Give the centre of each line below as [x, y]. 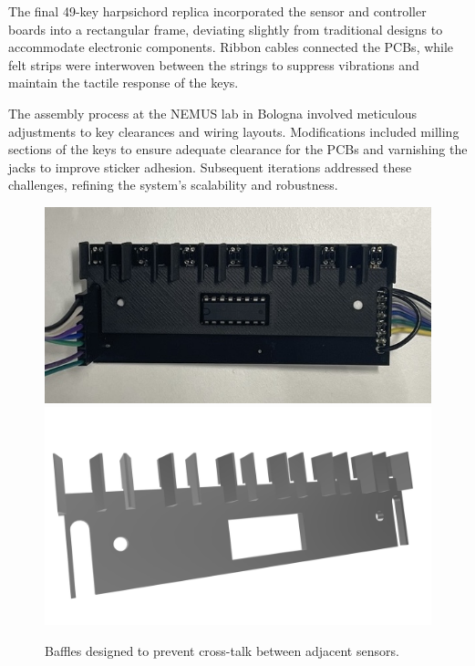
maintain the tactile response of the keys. [124, 83]
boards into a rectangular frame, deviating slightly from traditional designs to [226, 29]
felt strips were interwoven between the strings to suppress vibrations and [214, 64]
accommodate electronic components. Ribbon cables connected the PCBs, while [231, 47]
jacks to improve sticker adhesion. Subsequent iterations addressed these [210, 166]
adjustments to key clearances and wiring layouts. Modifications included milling [234, 131]
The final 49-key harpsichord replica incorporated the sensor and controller [217, 11]
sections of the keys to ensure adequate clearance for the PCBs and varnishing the [238, 149]
